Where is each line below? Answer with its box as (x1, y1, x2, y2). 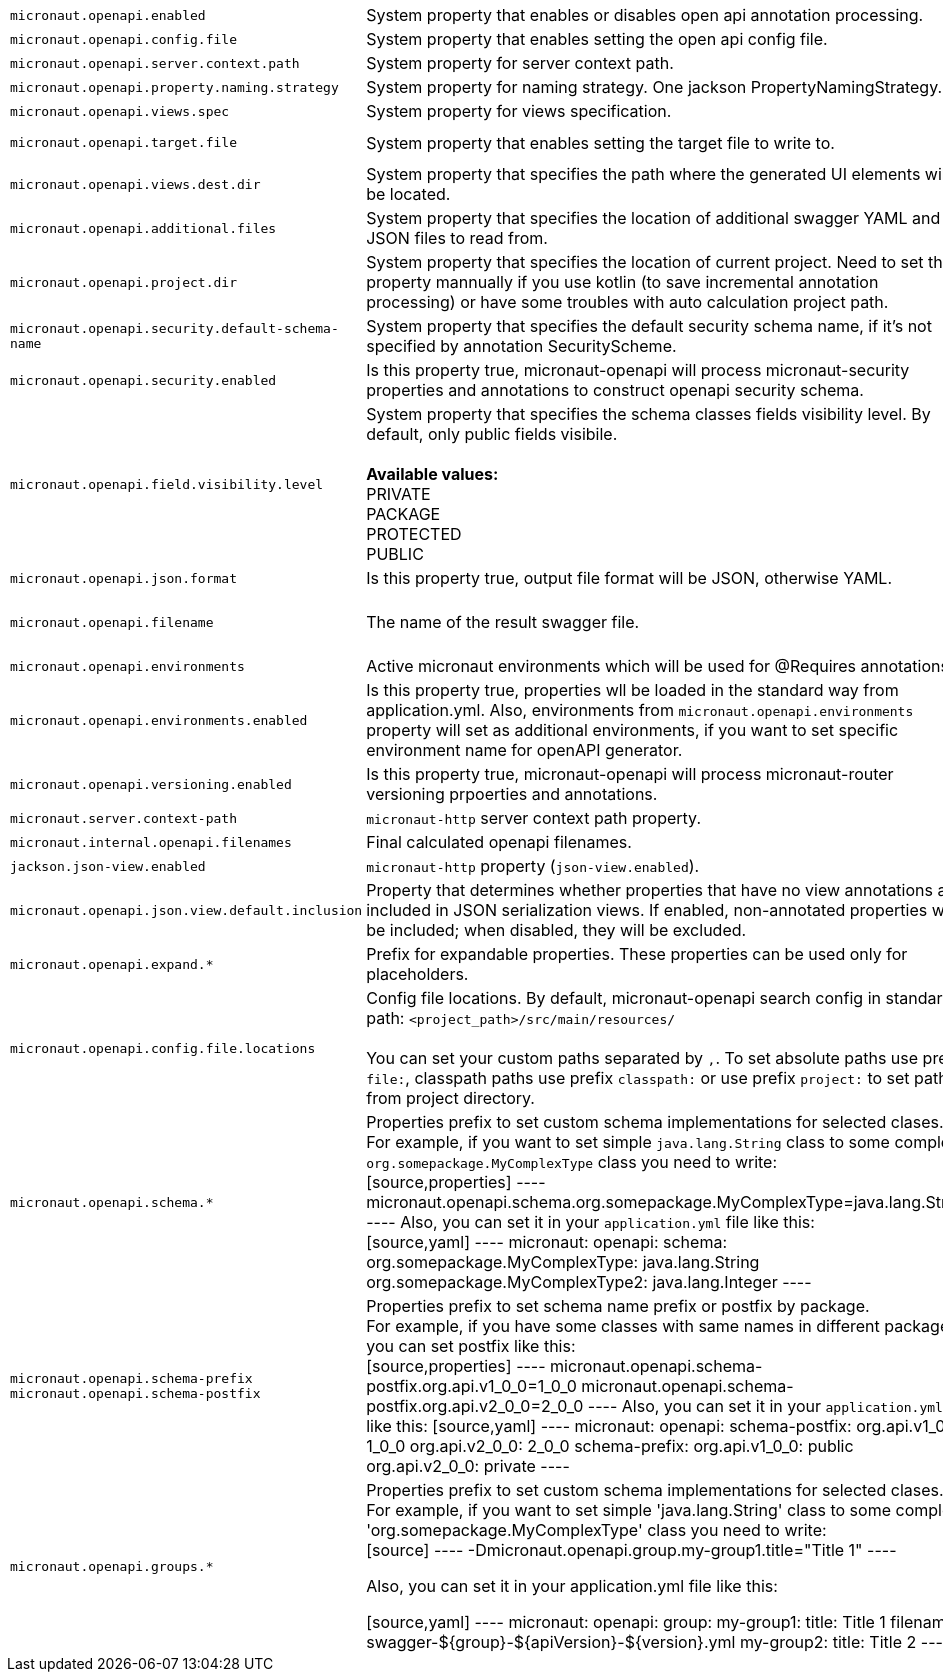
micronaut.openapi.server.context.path (10, 55, 300, 71)
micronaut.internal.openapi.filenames (10, 834, 292, 850)
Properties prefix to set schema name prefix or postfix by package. (366, 1296, 870, 1316)
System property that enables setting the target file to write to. (366, 132, 835, 153)
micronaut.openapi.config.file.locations (10, 1040, 316, 1056)
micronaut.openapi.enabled (10, 7, 206, 23)
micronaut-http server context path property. (366, 808, 701, 828)
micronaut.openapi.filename (10, 614, 214, 630)
